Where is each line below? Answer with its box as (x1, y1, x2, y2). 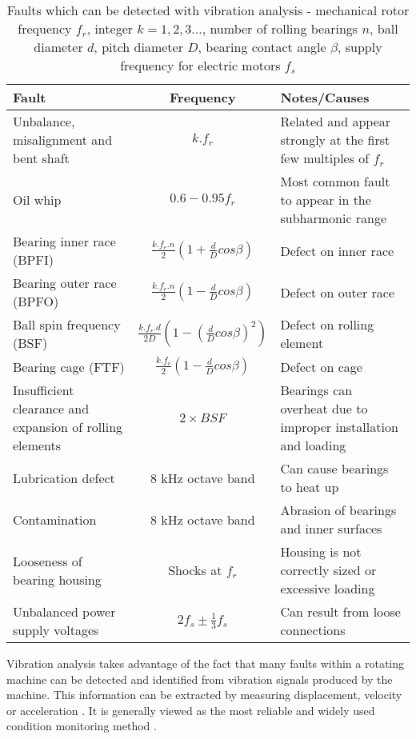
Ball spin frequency (13, 315, 121, 334)
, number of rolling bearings (202, 19, 358, 38)
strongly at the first (280, 130, 390, 149)
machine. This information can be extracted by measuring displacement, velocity (6, 686, 402, 703)
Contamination (13, 509, 97, 529)
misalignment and (13, 130, 113, 149)
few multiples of (280, 149, 370, 167)
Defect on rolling (280, 315, 374, 334)
